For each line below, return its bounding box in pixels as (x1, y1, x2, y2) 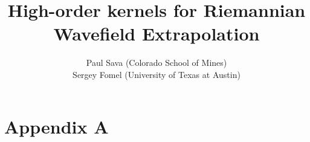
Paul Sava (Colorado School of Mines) (86, 56, 227, 69)
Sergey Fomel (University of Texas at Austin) (73, 68, 241, 80)
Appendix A (4, 114, 109, 138)
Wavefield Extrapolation (53, 21, 260, 46)
